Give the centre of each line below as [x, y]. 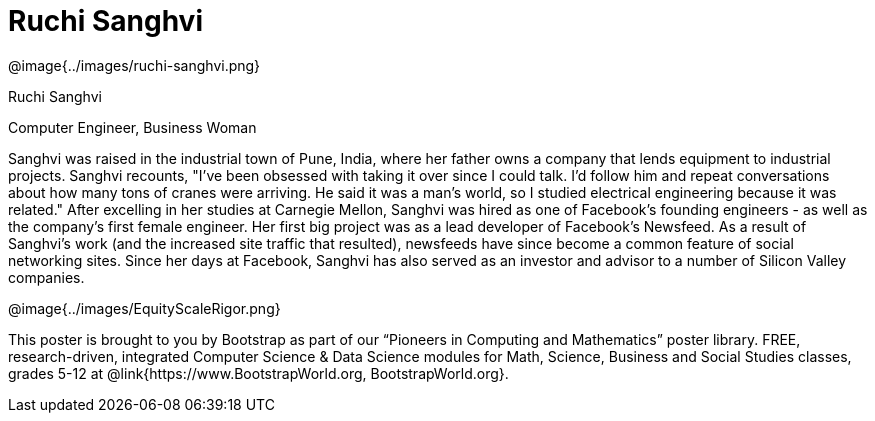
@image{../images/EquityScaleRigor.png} [144, 308]
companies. [46, 277]
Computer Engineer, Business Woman [132, 127]
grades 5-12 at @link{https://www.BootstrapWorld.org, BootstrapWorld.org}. [258, 373]
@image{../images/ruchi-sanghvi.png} [134, 65]
